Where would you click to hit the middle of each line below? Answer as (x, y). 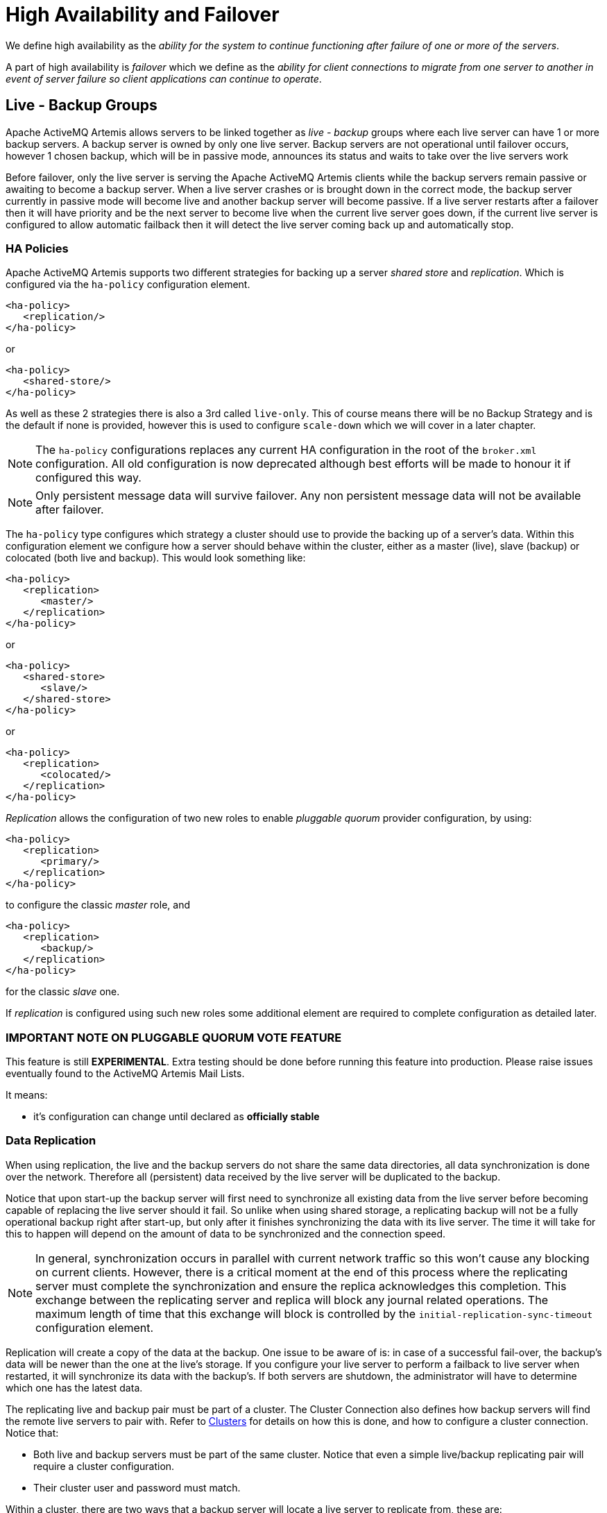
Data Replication (51, 1141)
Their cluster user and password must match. (137, 1487)
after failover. (70, 510)
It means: (27, 1095)
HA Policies (37, 248)
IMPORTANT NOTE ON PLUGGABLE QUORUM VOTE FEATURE (174, 1037)
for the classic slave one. (63, 992)
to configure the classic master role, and (98, 905)
